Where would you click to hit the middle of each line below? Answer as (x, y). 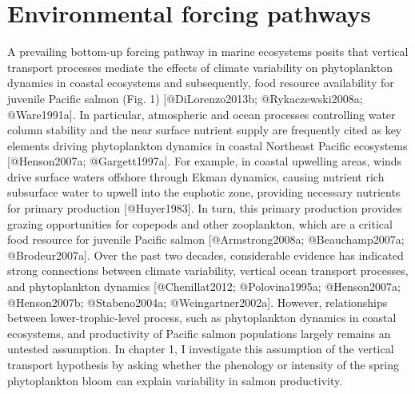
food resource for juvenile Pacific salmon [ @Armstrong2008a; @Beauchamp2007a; (206, 239)
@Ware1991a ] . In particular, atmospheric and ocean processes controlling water (202, 114)
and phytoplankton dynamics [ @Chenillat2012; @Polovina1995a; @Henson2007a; (204, 287)
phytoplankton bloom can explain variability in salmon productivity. (175, 380)
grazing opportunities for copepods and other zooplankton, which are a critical (200, 223)
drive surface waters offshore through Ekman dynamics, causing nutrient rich (196, 176)
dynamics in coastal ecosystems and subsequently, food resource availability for (201, 83)
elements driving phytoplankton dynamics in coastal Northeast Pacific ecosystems (207, 145)
